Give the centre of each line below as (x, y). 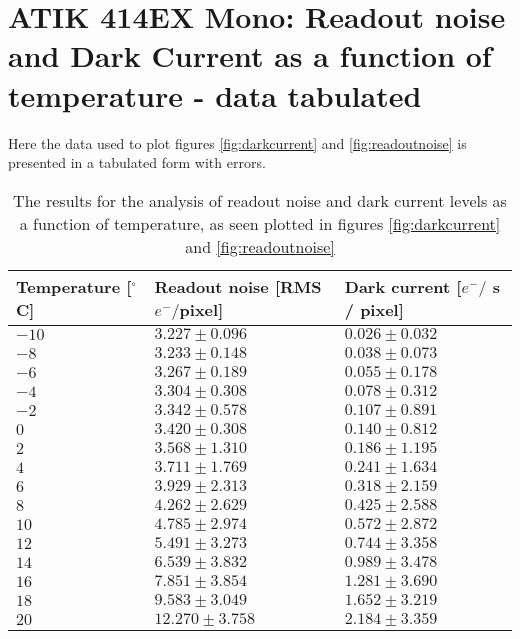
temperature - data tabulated (215, 94)
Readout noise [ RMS (238, 286)
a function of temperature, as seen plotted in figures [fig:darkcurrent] (260, 223)
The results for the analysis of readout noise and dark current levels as (260, 200)
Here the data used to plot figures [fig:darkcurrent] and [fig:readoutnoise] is (237, 142)
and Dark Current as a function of (250, 55)
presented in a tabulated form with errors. (137, 162)
